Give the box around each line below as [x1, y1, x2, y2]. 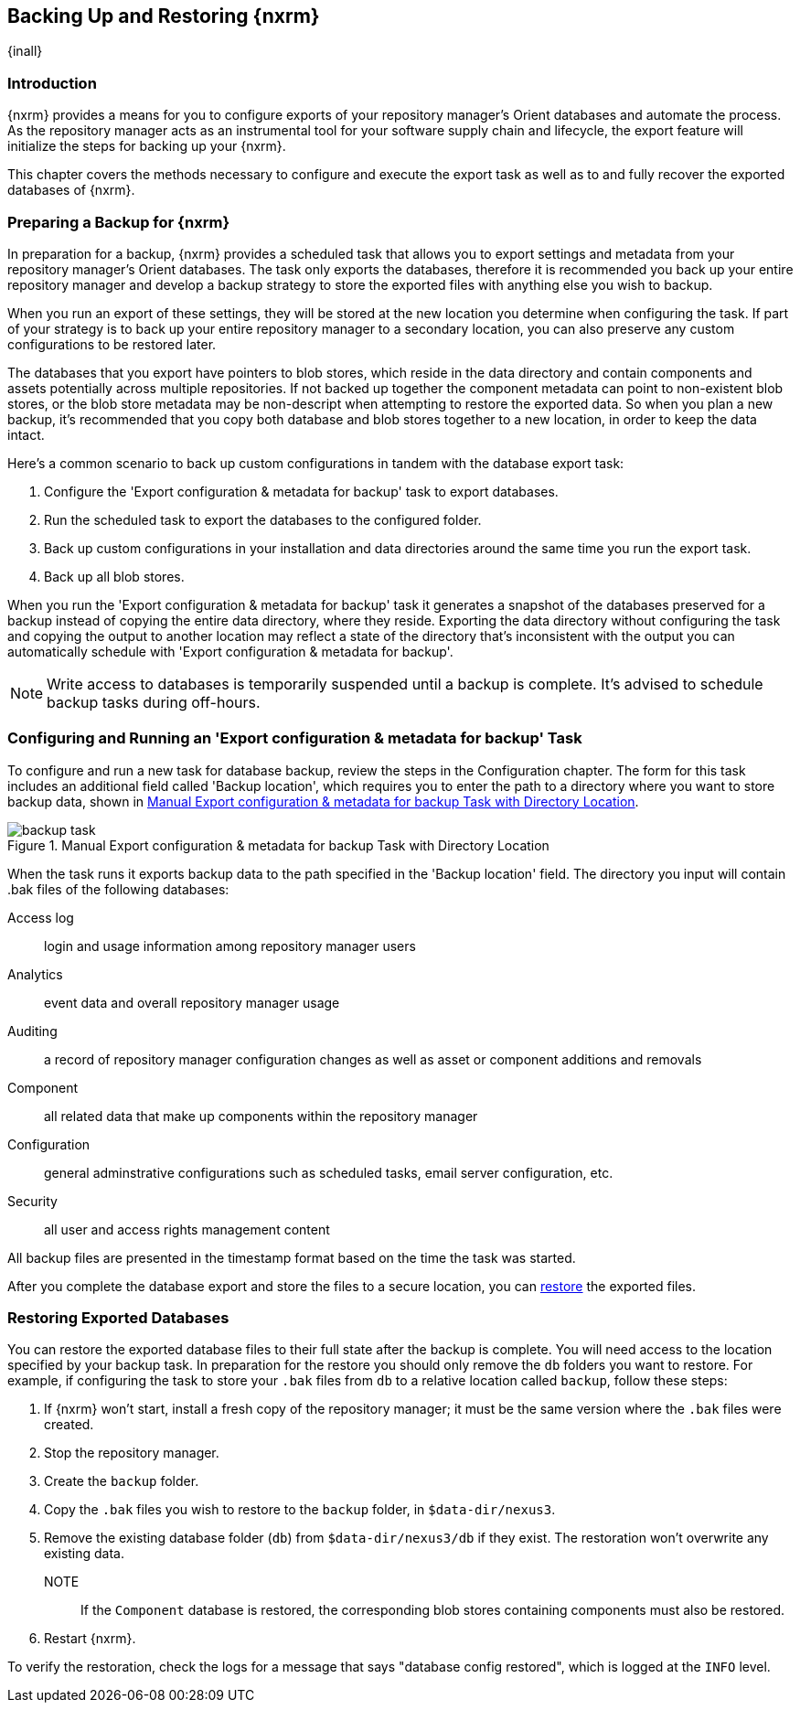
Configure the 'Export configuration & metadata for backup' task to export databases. [44, 483, 559, 499]
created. [44, 1416, 94, 1433]
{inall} [7, 43, 43, 59]
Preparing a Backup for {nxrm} [7, 212, 230, 231]
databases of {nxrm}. [7, 182, 135, 198]
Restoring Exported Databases [7, 1309, 229, 1328]
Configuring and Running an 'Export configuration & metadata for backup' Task [7, 729, 582, 748]
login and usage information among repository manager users [44, 937, 416, 954]
